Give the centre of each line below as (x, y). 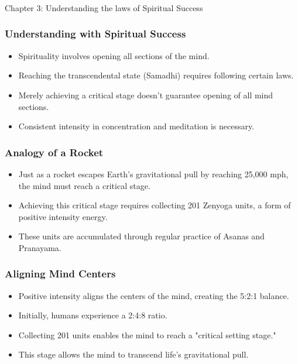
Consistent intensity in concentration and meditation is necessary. (136, 126)
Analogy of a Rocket (54, 152)
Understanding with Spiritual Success (95, 34)
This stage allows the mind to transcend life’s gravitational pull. (133, 354)
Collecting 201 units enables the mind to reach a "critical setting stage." (147, 334)
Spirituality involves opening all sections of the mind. (114, 55)
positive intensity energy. (63, 216)
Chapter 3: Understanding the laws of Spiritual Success (104, 7)
